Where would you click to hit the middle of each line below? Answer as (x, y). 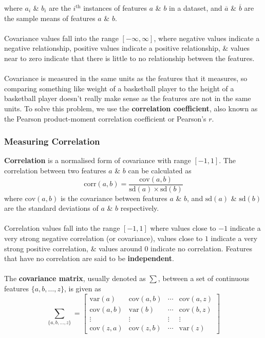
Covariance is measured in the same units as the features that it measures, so (126, 78)
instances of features (115, 8)
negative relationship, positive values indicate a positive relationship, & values (127, 48)
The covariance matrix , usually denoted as (75, 278)
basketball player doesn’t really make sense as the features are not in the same (128, 98)
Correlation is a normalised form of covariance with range (98, 160)
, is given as (82, 288)
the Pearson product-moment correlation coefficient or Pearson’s (105, 118)
